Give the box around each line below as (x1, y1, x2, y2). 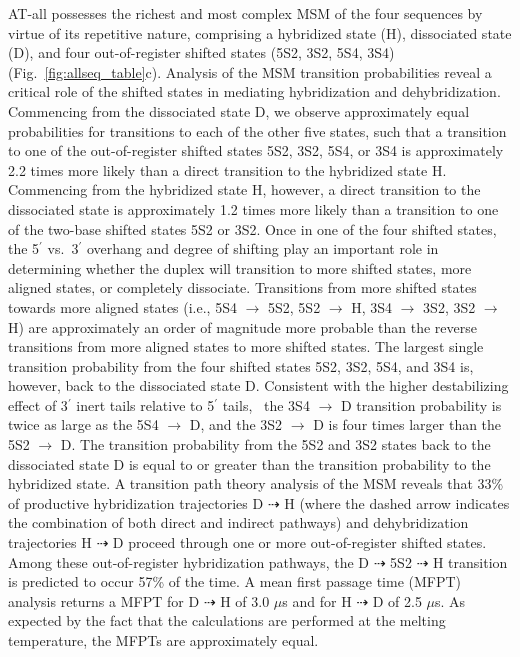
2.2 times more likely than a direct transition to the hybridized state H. (8, 159, 447, 180)
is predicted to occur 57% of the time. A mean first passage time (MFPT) (8, 571, 462, 592)
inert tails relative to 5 (76, 394, 215, 415)
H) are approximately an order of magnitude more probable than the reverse (8, 316, 478, 337)
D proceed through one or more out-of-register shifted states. (112, 532, 487, 553)
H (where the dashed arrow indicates (284, 492, 510, 513)
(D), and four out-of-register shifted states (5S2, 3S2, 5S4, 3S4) (8, 42, 395, 63)
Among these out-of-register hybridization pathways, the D (8, 551, 370, 572)
